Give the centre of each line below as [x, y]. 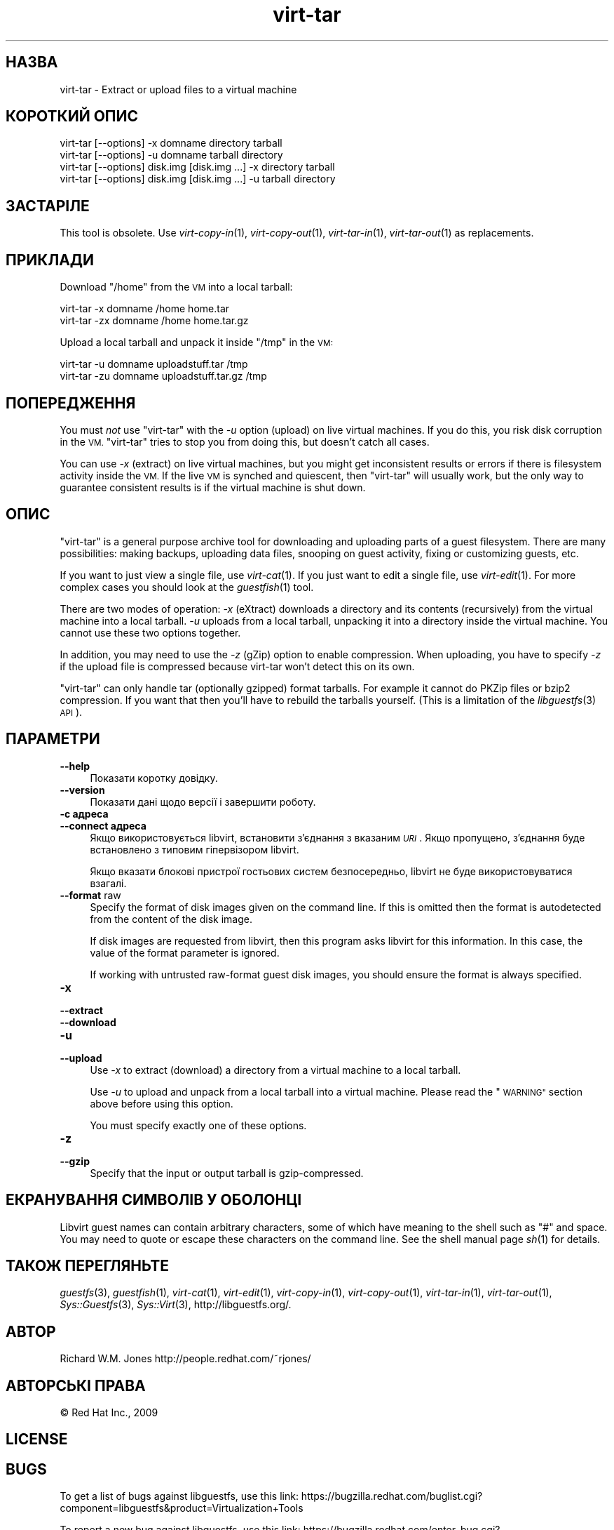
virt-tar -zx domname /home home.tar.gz [154, 321]
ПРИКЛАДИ [50, 260]
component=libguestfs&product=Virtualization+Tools [182, 1508]
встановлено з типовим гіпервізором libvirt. [195, 849]
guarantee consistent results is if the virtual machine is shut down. [213, 487]
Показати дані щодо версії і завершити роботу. [203, 801]
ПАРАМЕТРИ [53, 739]
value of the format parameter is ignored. [185, 952]
